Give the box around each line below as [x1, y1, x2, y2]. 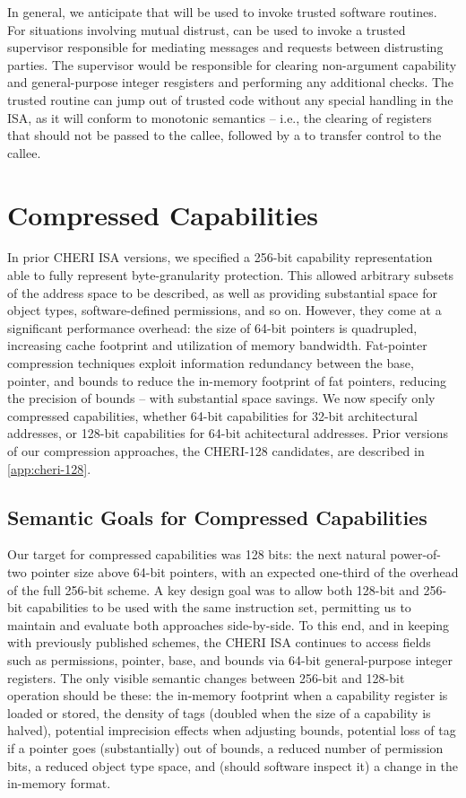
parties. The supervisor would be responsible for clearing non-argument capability [7, 55, 457, 74]
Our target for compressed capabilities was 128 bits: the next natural [7, 545, 386, 564]
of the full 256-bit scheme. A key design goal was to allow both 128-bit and [7, 580, 419, 599]
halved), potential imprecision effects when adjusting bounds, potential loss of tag [7, 721, 456, 740]
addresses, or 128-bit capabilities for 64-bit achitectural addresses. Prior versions [7, 424, 448, 443]
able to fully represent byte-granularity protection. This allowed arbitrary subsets [7, 266, 454, 285]
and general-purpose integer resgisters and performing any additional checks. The [7, 73, 454, 92]
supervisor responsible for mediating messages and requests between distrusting [7, 38, 444, 57]
